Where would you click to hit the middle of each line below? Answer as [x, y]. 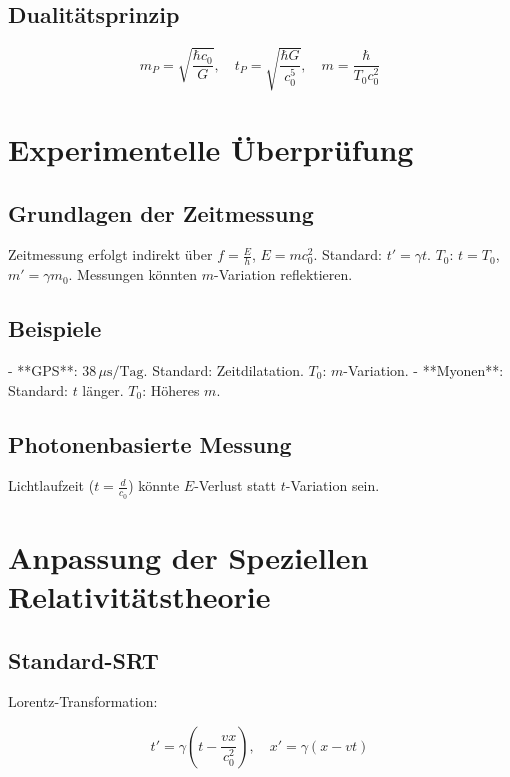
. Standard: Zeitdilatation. [223, 369]
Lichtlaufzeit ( [51, 485]
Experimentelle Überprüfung [211, 148]
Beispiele [55, 328]
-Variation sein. [332, 485]
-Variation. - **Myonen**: [423, 369]
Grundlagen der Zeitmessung [161, 212]
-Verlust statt [235, 485]
